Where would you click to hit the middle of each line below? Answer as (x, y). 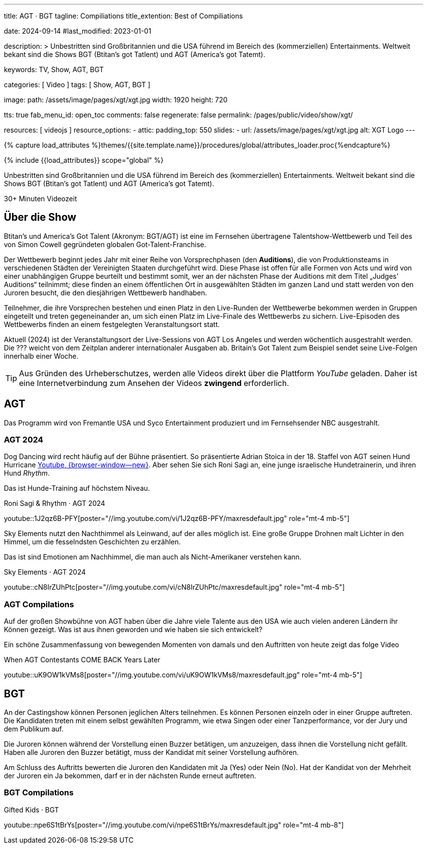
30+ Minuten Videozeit (40, 199)
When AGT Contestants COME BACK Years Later (82, 660)
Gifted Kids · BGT (31, 809)
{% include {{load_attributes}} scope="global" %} (84, 160)
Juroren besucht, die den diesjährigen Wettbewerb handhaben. (106, 292)
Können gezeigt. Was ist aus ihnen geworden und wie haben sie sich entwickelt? (133, 630)
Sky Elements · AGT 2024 (45, 572)
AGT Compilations (39, 604)
